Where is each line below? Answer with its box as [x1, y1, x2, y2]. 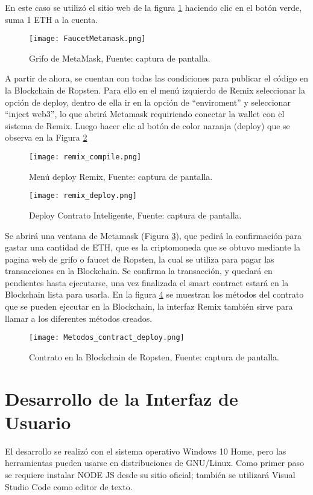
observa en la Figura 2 [5, 131, 87, 144]
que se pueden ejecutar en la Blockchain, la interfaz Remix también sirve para [5, 300, 293, 313]
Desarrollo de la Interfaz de [5, 386, 238, 410]
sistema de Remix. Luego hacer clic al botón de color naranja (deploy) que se [5, 119, 290, 132]
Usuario [5, 409, 71, 434]
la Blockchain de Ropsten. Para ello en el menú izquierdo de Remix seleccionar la [5, 84, 305, 97]
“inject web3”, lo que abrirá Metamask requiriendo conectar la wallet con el [5, 107, 285, 120]
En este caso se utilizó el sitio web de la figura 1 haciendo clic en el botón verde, [5, 1, 302, 13]
